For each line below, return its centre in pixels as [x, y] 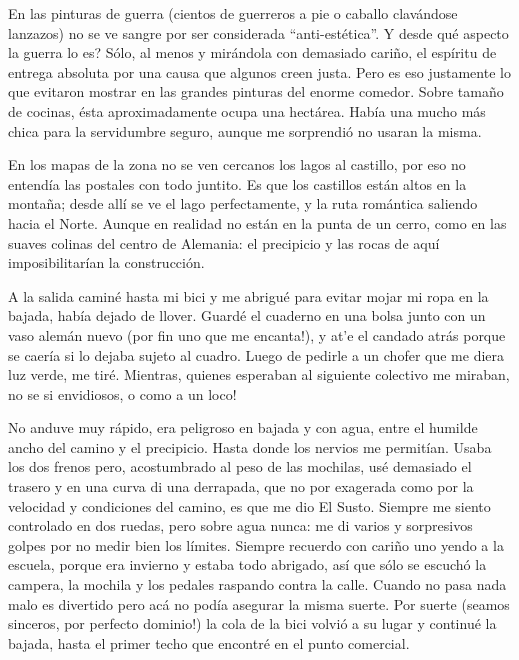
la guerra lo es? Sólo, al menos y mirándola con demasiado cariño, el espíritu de [252, 52]
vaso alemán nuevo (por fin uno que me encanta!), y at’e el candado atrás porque [257, 334]
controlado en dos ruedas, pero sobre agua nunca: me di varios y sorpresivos [240, 525]
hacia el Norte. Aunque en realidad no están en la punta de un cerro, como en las [257, 222]
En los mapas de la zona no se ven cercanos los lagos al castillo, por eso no [237, 164]
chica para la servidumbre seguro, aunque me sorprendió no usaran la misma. [245, 130]
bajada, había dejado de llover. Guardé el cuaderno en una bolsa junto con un [247, 315]
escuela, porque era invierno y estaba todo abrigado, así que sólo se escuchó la [247, 564]
